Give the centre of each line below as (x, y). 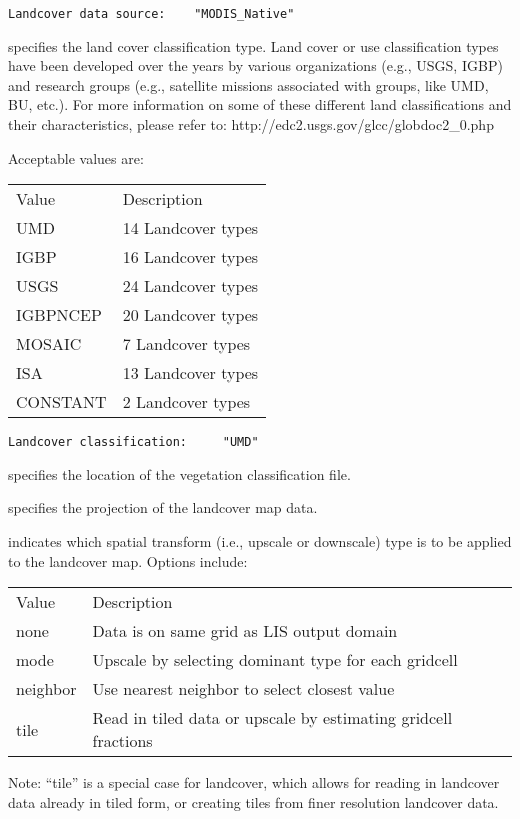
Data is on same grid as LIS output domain (245, 631)
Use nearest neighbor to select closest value (243, 689)
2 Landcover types (186, 402)
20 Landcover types (190, 315)
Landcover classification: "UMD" (133, 442)
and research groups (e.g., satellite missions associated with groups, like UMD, (248, 84)
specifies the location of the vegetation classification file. (179, 473)
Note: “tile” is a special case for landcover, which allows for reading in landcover (254, 782)
